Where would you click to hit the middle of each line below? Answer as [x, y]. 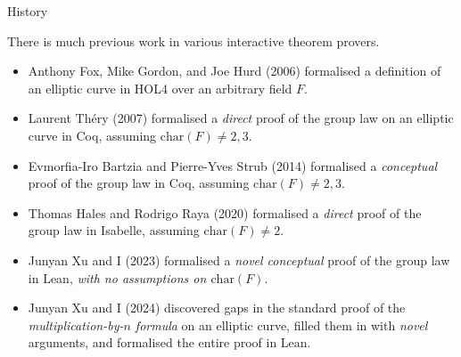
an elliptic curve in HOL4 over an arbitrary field [160, 88]
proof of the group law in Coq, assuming [139, 183]
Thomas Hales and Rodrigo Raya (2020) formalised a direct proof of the [225, 212]
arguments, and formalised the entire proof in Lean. [169, 342]
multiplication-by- [76, 325]
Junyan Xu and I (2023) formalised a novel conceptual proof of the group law [239, 260]
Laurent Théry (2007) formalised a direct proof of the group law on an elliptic [241, 118]
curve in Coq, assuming [92, 135]
